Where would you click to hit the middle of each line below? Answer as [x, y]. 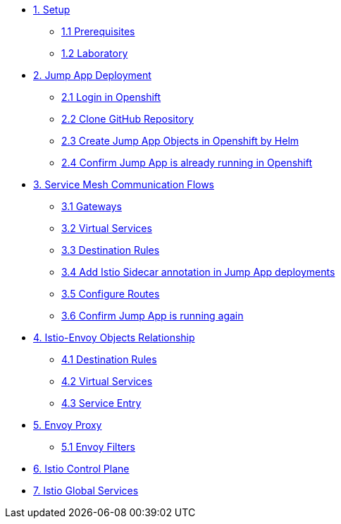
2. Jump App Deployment [92, 75]
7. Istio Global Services [86, 491]
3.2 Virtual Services [107, 228]
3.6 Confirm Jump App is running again [153, 316]
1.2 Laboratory [95, 53]
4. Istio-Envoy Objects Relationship [114, 337]
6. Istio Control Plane [81, 469]
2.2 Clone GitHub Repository [128, 119]
